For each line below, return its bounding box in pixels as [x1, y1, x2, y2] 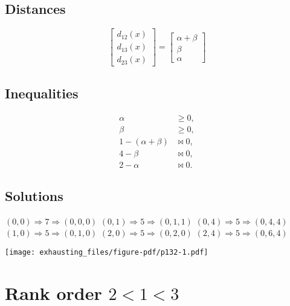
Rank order [5, 280, 102, 305]
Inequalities [5, 83, 79, 102]
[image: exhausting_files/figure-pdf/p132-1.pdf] [5, 248, 208, 257]
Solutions [5, 186, 63, 205]
